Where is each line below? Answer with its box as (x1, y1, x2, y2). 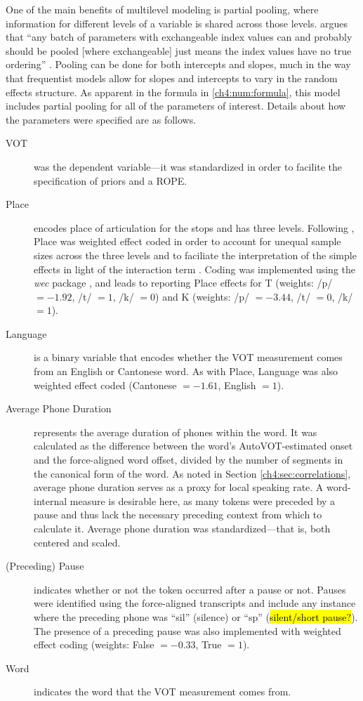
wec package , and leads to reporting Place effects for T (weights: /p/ (34, 275, 333, 290)
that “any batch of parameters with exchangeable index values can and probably (6, 30, 352, 44)
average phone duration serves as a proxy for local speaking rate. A (34, 480, 324, 494)
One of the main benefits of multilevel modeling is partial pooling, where (6, 2, 319, 16)
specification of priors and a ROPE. (34, 173, 187, 188)
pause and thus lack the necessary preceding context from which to (34, 507, 322, 522)
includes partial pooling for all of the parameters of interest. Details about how (6, 98, 346, 113)
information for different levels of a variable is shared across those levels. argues (6, 15, 348, 30)
